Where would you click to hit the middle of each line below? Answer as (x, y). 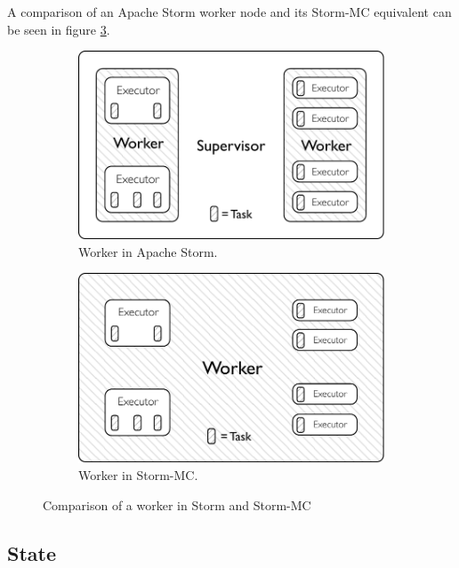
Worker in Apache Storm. (148, 251)
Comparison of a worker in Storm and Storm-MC (177, 505)
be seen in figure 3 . (59, 29)
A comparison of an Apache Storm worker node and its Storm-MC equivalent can (229, 12)
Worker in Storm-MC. (138, 475)
